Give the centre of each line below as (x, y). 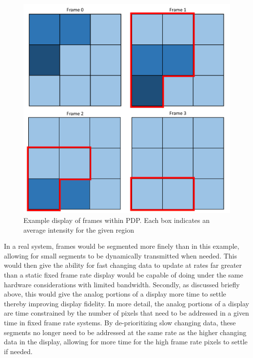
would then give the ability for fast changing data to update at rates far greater (123, 265)
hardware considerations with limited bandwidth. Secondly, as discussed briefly (122, 284)
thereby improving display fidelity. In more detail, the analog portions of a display (126, 303)
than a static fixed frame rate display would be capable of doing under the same (124, 275)
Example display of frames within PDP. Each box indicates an (117, 220)
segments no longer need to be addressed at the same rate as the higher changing (125, 332)
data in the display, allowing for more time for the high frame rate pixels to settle (126, 342)
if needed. (18, 351)
